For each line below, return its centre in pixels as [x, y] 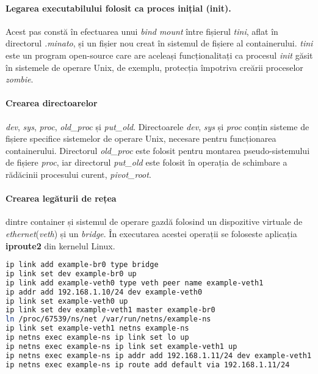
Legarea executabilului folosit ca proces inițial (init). [118, 8]
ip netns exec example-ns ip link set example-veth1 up [121, 346]
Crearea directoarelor [52, 103]
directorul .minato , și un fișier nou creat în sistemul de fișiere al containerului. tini [159, 43]
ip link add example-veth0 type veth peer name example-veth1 [135, 283]
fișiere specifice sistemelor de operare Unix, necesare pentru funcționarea [141, 138]
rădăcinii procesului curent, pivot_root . [78, 174]
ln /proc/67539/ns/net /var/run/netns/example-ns [108, 319]
